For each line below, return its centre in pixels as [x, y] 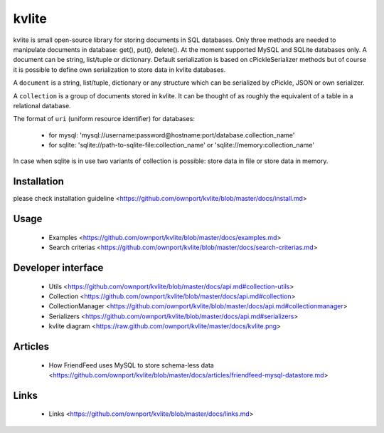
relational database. [42, 105]
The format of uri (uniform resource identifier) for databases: [104, 119]
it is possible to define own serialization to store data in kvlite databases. [119, 69]
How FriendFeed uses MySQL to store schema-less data [132, 365]
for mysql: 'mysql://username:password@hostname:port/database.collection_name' [172, 135]
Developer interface [58, 267]
